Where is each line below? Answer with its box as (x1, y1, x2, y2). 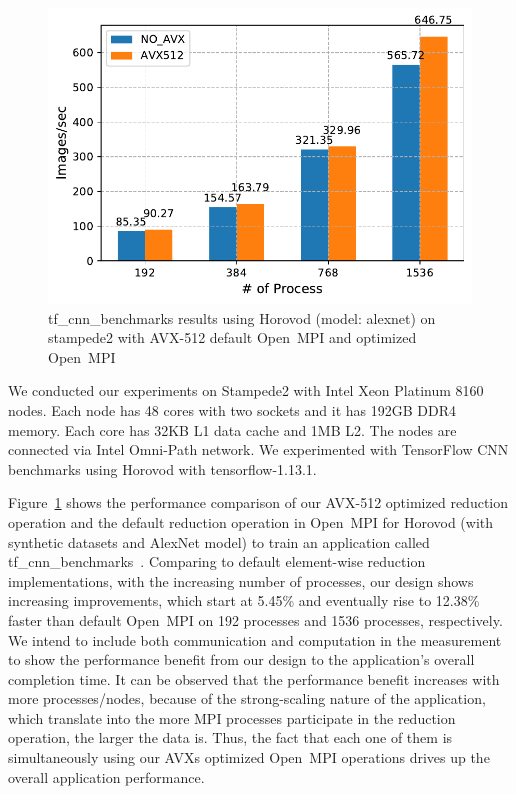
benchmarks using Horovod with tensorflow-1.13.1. (8, 458, 317, 479)
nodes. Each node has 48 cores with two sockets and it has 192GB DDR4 (8, 399, 456, 420)
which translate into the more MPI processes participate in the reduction (8, 707, 456, 728)
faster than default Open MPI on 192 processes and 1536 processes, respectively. (8, 609, 503, 630)
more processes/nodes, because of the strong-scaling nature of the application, (8, 688, 486, 709)
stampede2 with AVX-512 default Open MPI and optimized (48, 327, 417, 348)
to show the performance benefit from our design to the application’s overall (8, 649, 475, 670)
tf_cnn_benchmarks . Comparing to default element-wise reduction (8, 551, 426, 572)
